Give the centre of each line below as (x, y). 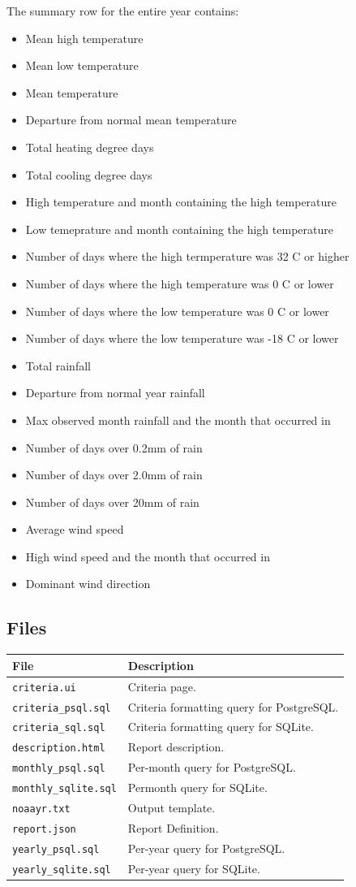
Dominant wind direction (88, 584)
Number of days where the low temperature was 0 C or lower (177, 311)
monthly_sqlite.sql (64, 789)
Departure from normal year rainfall (115, 393)
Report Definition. (173, 827)
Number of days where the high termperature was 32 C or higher (187, 256)
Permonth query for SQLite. (197, 787)
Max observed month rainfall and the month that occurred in (178, 420)
